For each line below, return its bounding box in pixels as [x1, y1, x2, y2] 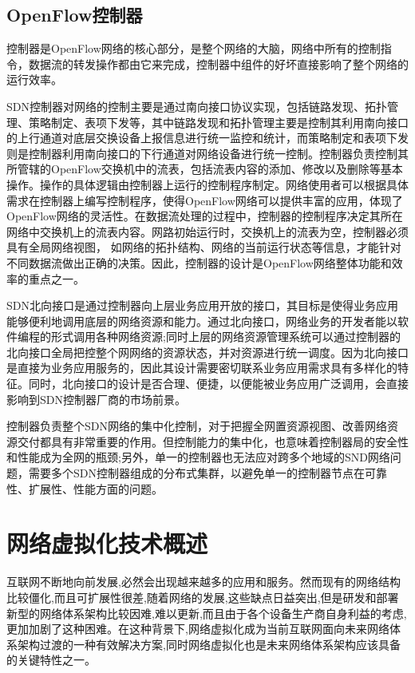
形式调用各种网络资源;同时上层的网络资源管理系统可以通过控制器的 [50, 328, 401, 345]
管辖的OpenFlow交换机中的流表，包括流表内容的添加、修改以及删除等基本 [17, 160, 403, 177]
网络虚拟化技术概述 [6, 527, 208, 560]
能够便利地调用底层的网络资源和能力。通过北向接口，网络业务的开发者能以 [6, 312, 397, 329]
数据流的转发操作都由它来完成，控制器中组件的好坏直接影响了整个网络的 [28, 55, 409, 72]
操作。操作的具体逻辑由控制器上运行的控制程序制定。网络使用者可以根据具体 [6, 176, 409, 192]
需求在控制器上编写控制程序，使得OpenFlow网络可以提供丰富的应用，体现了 [6, 192, 403, 208]
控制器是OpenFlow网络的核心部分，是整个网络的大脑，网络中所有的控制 [6, 40, 381, 57]
